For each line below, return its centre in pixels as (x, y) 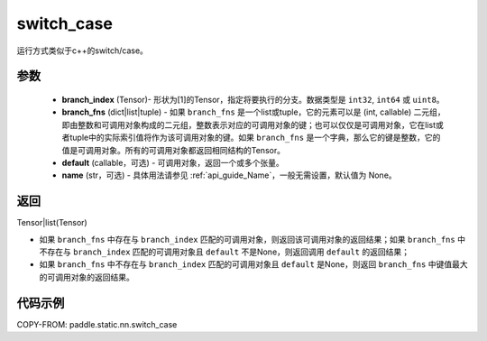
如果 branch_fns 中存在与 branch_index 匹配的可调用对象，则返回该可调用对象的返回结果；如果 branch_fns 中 (253, 239)
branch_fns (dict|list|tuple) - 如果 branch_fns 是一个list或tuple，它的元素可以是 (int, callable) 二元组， (253, 112)
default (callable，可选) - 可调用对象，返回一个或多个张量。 (173, 162)
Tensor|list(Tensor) (52, 223)
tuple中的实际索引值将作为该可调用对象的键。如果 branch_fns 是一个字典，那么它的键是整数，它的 (255, 138)
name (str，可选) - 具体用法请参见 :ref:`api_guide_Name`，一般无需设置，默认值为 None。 (229, 175)
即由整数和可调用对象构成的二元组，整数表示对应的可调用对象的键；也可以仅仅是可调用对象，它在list (249, 124)
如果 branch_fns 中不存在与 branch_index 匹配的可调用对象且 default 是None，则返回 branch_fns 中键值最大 (253, 264)
